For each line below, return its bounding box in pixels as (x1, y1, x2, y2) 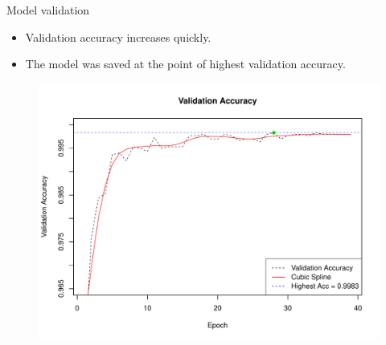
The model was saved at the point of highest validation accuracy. (25, 55, 346, 72)
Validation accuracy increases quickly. (25, 28, 211, 45)
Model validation (6, 2, 90, 18)
